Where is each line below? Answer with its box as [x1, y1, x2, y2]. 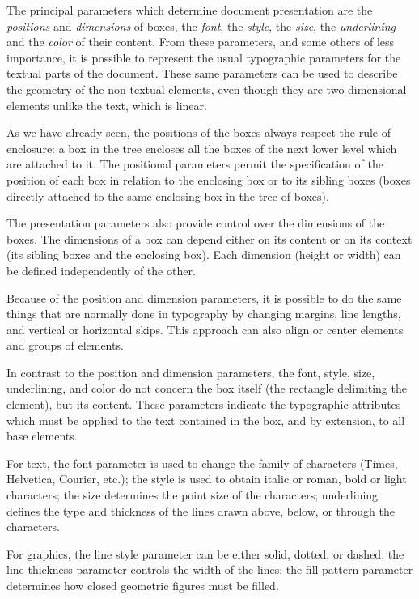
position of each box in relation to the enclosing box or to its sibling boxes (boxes [6, 171, 411, 188]
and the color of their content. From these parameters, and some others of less [6, 33, 395, 50]
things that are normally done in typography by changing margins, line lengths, [6, 305, 401, 322]
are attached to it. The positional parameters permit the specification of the [6, 155, 383, 172]
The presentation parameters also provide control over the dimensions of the [6, 215, 385, 232]
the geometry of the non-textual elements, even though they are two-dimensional [6, 80, 407, 97]
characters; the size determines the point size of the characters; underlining [6, 486, 379, 503]
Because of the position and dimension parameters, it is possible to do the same [6, 289, 402, 306]
